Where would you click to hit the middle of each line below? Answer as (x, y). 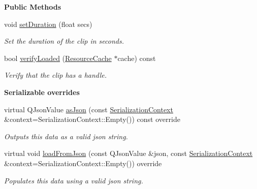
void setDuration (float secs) (48, 24)
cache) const (137, 58)
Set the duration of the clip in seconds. (64, 41)
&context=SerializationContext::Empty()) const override (92, 119)
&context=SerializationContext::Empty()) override (83, 163)
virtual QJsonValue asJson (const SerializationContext (89, 109)
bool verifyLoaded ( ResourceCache (58, 58)
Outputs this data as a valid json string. (66, 136)
